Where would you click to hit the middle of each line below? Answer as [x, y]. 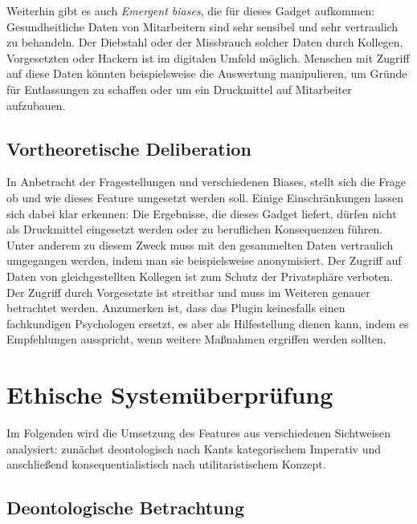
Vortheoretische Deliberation [129, 148]
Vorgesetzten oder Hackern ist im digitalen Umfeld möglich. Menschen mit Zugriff [208, 57]
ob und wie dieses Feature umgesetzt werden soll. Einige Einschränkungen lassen [205, 197]
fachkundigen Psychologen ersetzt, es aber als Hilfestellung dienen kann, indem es [208, 323]
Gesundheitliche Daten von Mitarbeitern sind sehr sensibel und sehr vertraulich [202, 26]
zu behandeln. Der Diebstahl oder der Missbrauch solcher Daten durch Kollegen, [205, 42]
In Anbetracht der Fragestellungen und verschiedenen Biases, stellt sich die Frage [206, 182]
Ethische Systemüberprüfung [170, 394]
